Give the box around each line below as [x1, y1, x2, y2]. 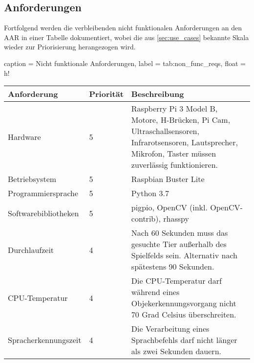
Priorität [89, 88, 124, 100]
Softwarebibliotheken [8, 207, 79, 219]
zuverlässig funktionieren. [131, 159, 218, 171]
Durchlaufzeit [8, 244, 54, 255]
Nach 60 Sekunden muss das [131, 227, 228, 239]
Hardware [8, 131, 41, 142]
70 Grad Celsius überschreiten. [131, 309, 236, 320]
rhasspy [163, 213, 189, 225]
